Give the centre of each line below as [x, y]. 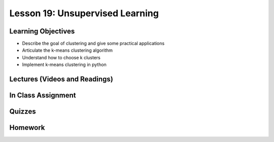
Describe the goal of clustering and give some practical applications [93, 44]
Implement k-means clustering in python [64, 65]
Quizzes [23, 112]
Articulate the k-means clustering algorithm [67, 50]
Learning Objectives [42, 31]
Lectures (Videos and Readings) [61, 79]
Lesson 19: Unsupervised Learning [84, 13]
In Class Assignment [43, 96]
